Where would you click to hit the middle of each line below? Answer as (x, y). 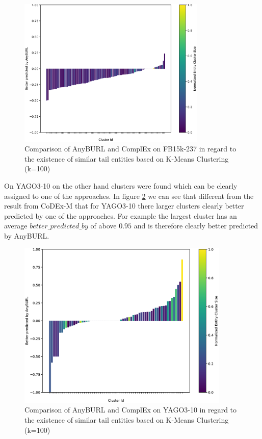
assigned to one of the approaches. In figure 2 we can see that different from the (129, 196)
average (16, 226)
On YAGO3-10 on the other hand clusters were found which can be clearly (121, 186)
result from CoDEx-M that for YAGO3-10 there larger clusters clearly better (124, 206)
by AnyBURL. (27, 235)
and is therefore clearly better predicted (196, 226)
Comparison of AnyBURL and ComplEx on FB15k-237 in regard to (130, 149)
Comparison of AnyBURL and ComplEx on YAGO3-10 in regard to (131, 410)
